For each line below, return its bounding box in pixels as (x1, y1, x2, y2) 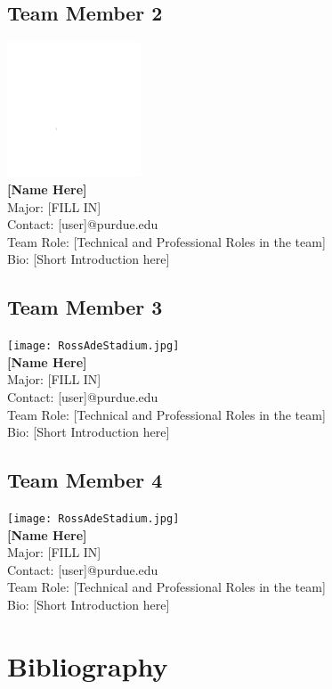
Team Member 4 (7, 466, 163, 494)
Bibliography (7, 647, 168, 684)
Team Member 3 (7, 293, 163, 321)
